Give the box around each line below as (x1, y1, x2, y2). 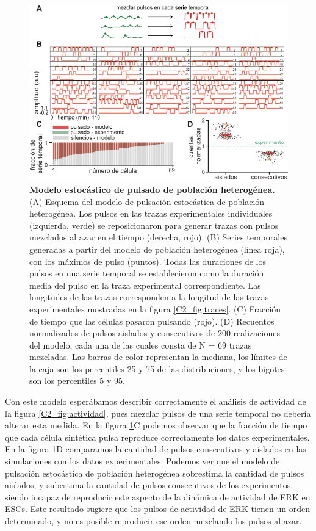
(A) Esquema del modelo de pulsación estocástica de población (29, 195, 265, 208)
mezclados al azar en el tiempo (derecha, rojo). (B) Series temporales (29, 231, 287, 244)
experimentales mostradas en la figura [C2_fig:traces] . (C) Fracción (29, 302, 281, 315)
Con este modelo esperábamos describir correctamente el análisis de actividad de (5, 395, 306, 408)
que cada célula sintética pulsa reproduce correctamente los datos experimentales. (5, 430, 310, 443)
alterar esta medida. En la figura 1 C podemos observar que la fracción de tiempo (5, 419, 307, 432)
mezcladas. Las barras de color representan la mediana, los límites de (29, 350, 287, 363)
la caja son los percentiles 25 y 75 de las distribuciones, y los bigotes (29, 362, 285, 375)
